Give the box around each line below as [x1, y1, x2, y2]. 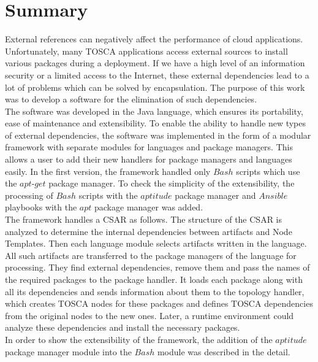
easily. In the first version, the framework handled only [5, 164, 211, 177]
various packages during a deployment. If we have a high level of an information [5, 56, 305, 69]
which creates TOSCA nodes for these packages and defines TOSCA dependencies [5, 297, 313, 310]
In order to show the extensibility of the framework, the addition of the [5, 333, 273, 345]
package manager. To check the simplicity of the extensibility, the [48, 177, 295, 190]
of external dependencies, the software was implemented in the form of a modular [5, 128, 311, 141]
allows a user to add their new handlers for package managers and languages [5, 153, 292, 166]
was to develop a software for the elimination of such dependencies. [5, 93, 257, 106]
